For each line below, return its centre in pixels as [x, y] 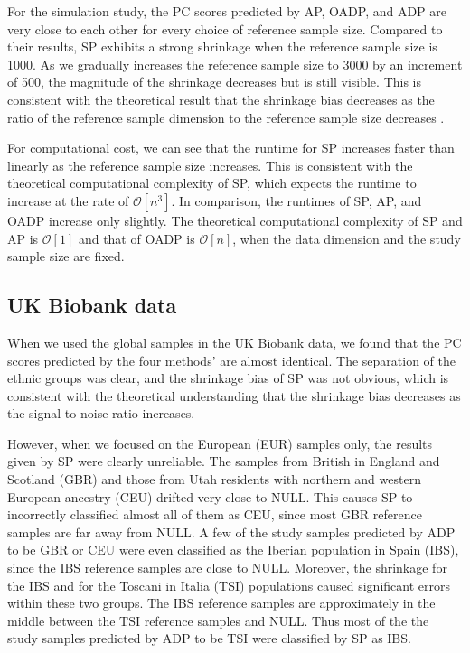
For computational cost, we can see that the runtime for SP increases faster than [231, 148]
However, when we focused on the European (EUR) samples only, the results [220, 443]
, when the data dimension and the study [347, 238]
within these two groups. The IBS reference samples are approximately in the [221, 603]
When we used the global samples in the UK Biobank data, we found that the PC [235, 342]
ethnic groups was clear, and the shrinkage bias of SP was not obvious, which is [228, 378]
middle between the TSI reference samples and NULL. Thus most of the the [218, 620]
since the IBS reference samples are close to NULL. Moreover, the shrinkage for [227, 568]
